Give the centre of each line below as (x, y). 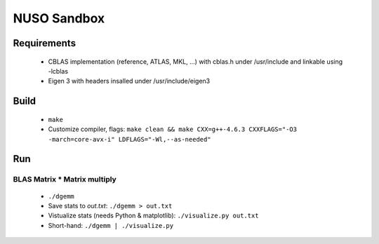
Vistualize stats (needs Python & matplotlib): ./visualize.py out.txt (153, 216)
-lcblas (58, 71)
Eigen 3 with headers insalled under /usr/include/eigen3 (129, 81)
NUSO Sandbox (59, 18)
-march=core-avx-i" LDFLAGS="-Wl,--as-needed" (129, 139)
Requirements (45, 43)
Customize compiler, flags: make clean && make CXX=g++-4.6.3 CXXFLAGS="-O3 (173, 129)
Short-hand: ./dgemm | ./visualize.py (111, 225)
